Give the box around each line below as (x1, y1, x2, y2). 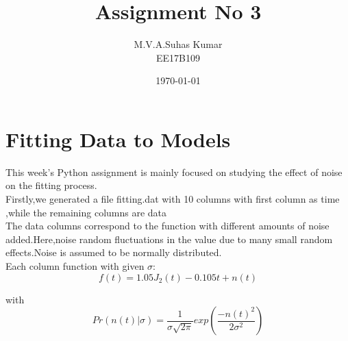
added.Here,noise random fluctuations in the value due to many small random (5, 231, 333, 246)
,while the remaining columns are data (5, 205, 167, 219)
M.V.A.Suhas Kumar (134, 37, 223, 51)
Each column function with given (5, 259, 145, 273)
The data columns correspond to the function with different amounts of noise (5, 218, 330, 233)
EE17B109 (156, 50, 200, 64)
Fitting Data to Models (5, 125, 231, 153)
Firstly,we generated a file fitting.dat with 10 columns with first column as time (5, 192, 340, 206)
